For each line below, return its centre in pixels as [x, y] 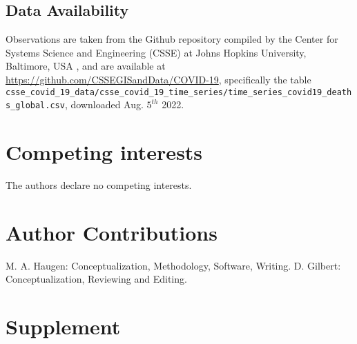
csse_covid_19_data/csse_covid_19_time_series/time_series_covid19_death [179, 92]
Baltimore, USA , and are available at [86, 66]
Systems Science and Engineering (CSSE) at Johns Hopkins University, [156, 52]
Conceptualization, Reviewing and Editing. [96, 279]
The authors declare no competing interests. [99, 185]
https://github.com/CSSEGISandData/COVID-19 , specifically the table [158, 79]
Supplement [63, 326]
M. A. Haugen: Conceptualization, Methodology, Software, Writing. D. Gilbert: [173, 265]
